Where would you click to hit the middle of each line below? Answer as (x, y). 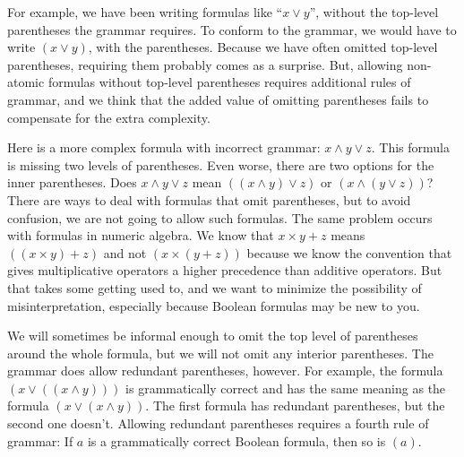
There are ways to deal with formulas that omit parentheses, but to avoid (209, 199)
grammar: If (40, 440)
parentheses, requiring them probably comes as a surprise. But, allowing (205, 64)
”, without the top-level (374, 12)
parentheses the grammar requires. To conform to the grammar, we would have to (232, 29)
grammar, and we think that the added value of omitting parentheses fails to (218, 99)
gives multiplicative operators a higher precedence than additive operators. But (225, 270)
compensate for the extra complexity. (109, 117)
